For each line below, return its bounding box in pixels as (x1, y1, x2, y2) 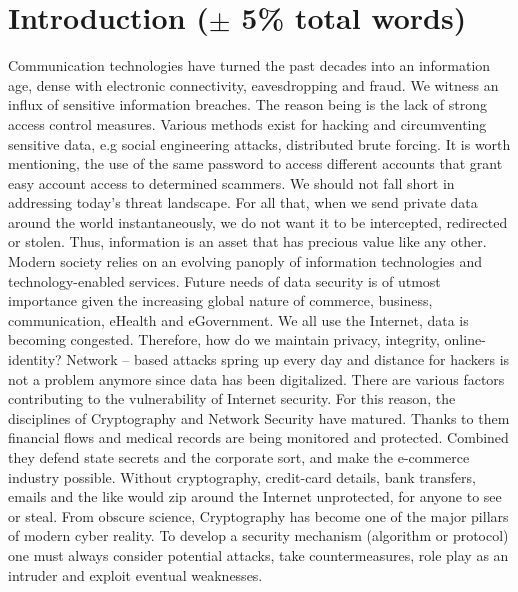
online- (444, 329, 486, 350)
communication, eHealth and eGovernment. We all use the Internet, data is (8, 309, 469, 330)
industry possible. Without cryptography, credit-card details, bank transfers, (8, 466, 476, 487)
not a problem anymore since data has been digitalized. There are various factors (8, 368, 505, 389)
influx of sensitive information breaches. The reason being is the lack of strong (8, 94, 487, 115)
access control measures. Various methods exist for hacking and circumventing (8, 113, 487, 134)
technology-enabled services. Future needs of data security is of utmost (8, 270, 441, 291)
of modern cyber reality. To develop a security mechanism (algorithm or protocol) (8, 525, 509, 546)
